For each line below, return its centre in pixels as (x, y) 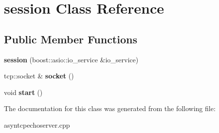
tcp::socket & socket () (39, 76)
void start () (23, 92)
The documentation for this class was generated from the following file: (110, 108)
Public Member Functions (71, 39)
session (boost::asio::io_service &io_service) (71, 59)
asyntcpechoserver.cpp (37, 124)
